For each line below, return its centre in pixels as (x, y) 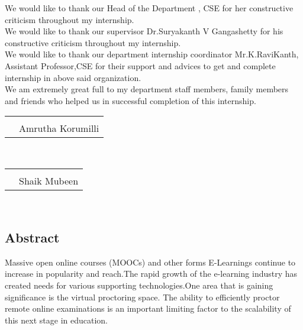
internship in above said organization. (73, 77)
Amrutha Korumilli (59, 128)
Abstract (32, 237)
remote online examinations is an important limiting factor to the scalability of (148, 308)
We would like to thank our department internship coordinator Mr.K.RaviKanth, (152, 54)
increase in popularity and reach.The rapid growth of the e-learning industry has (151, 274)
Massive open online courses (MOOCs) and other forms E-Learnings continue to (150, 262)
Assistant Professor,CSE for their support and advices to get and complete (140, 65)
